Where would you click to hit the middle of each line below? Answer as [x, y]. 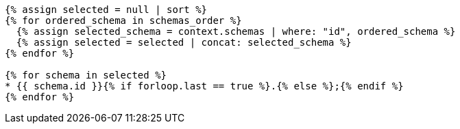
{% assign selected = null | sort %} [106, 10]
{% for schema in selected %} [86, 75]
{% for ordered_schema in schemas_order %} [123, 20]
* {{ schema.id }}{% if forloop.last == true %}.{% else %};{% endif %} [204, 86]
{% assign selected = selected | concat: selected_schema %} [184, 42]
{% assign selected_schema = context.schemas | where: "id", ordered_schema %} [236, 31]
